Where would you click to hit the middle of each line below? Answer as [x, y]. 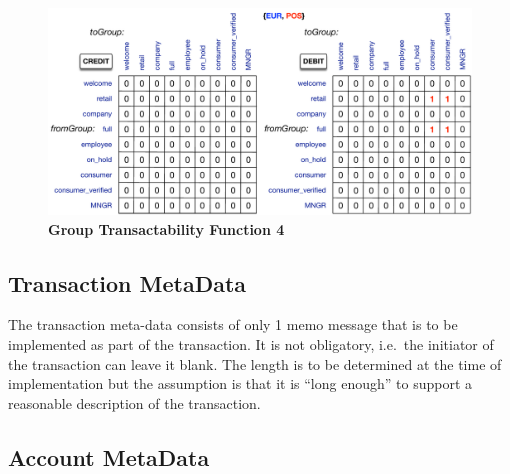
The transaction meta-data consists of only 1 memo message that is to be [233, 324]
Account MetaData [109, 456]
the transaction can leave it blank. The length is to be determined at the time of [255, 363]
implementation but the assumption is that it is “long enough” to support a [240, 383]
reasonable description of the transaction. [134, 402]
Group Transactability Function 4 [166, 228]
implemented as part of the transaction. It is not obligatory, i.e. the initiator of [251, 344]
